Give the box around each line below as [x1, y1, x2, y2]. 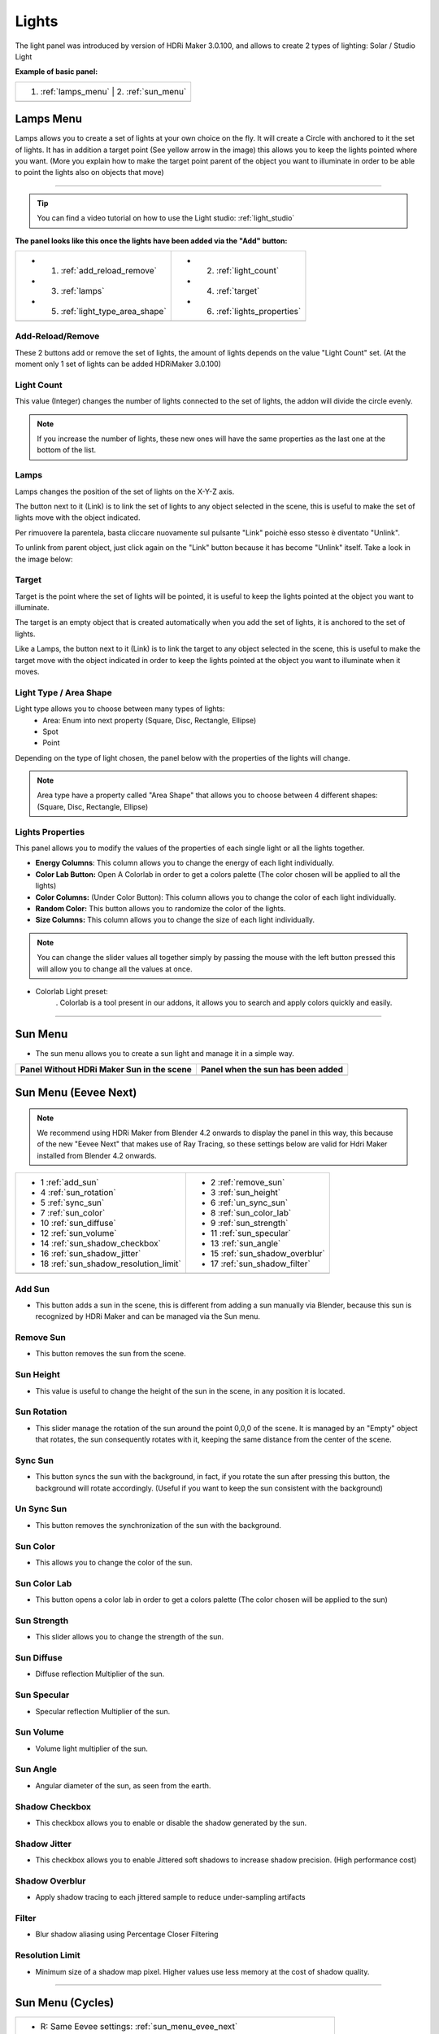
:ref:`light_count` [215, 264, 280, 276]
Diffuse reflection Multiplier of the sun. [35, 1669, 165, 1679]
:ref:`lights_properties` [215, 305, 302, 316]
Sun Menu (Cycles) [15, 1996, 115, 2010]
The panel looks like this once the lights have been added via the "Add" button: [15, 236, 288, 246]
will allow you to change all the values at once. [37, 964, 193, 974]
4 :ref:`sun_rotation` [40, 1187, 117, 1198]
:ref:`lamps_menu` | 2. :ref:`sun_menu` [40, 85, 187, 97]
